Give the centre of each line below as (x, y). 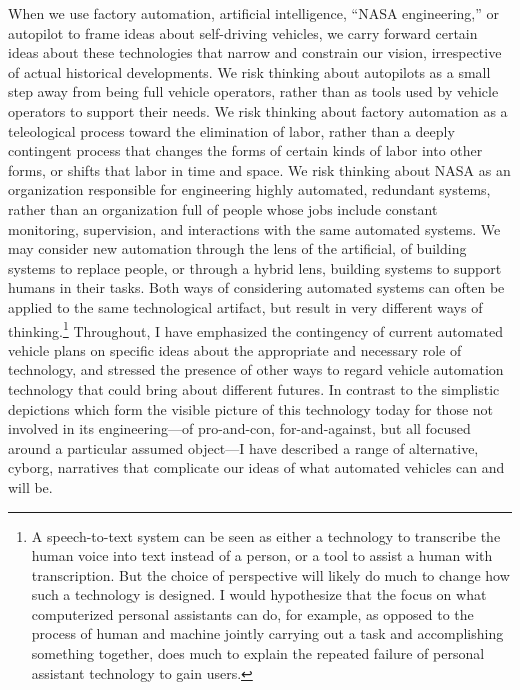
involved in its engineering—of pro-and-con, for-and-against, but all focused (239, 428)
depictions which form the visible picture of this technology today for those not (251, 408)
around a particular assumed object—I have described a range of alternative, (243, 447)
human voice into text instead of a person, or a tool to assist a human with (262, 555)
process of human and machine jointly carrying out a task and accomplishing (267, 633)
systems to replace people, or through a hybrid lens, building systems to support (255, 267)
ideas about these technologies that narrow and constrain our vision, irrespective (255, 52)
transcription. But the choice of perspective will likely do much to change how (270, 574)
